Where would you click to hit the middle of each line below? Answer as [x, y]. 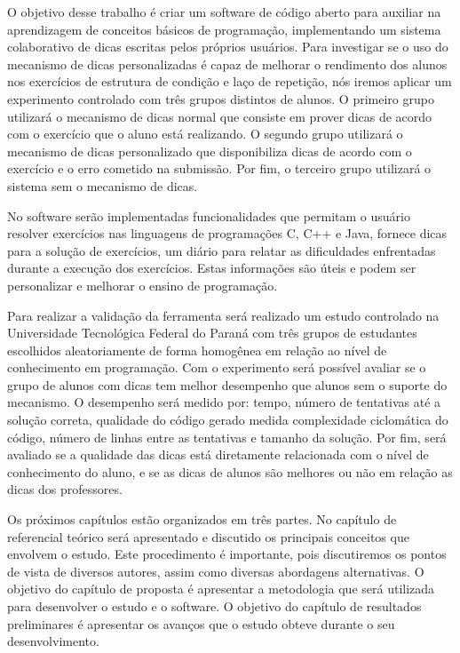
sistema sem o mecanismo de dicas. [103, 185]
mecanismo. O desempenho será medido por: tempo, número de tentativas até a [224, 402]
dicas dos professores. [65, 489]
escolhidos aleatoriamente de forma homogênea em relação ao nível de [197, 350]
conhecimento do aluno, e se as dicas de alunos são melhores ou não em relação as [230, 471]
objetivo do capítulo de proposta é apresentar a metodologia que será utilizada [221, 589]
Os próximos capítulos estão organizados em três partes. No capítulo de [202, 519]
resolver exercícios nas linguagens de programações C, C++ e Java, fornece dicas [227, 233]
